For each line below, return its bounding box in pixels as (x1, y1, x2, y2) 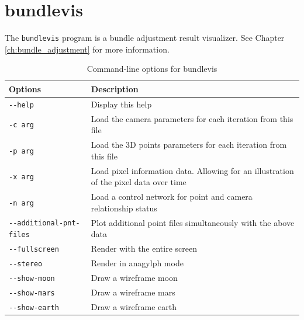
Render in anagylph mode (91, 256, 184, 269)
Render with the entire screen (91, 242, 197, 255)
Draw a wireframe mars (91, 286, 175, 298)
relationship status (91, 201, 157, 214)
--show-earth (9, 303, 59, 312)
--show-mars (9, 288, 55, 297)
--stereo (9, 259, 43, 268)
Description (91, 82, 139, 95)
